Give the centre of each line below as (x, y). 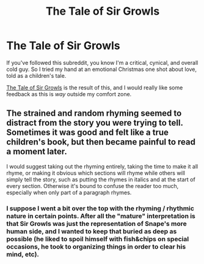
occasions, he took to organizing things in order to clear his (96, 246)
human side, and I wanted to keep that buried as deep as (92, 231)
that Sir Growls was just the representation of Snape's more (97, 224)
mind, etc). (23, 254)
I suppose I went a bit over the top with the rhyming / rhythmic (100, 208)
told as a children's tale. (36, 75)
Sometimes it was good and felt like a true (88, 133)
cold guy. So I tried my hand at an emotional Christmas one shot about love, (102, 69)
